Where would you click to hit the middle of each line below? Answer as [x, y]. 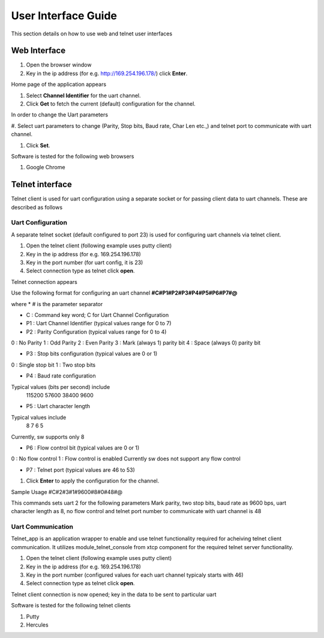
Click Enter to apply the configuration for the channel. [93, 481]
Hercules [37, 625]
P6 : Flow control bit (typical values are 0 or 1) [83, 448]
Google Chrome [46, 167]
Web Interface [38, 51]
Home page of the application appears [59, 85]
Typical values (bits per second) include [61, 387]
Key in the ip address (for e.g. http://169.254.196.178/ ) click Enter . [107, 73]
